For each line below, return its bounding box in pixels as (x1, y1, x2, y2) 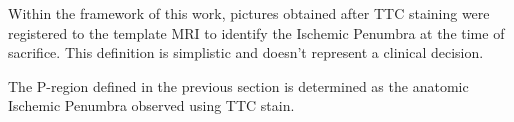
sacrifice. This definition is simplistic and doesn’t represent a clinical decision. (8, 42, 484, 63)
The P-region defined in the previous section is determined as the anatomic (8, 75, 469, 96)
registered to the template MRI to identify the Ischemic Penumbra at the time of (8, 22, 505, 43)
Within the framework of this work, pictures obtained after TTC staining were (8, 3, 490, 23)
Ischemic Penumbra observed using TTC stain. (8, 95, 295, 116)
